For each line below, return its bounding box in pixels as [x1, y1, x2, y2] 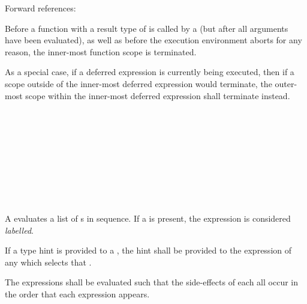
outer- [275, 77, 297, 90]
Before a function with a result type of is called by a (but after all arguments [5, 22, 288, 34]
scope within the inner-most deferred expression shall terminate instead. [25, 89, 290, 102]
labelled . [5, 223, 34, 236]
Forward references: [5, 2, 76, 14]
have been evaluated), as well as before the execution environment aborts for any [5, 34, 302, 46]
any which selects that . [5, 255, 92, 268]
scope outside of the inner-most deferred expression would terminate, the [5, 77, 272, 90]
